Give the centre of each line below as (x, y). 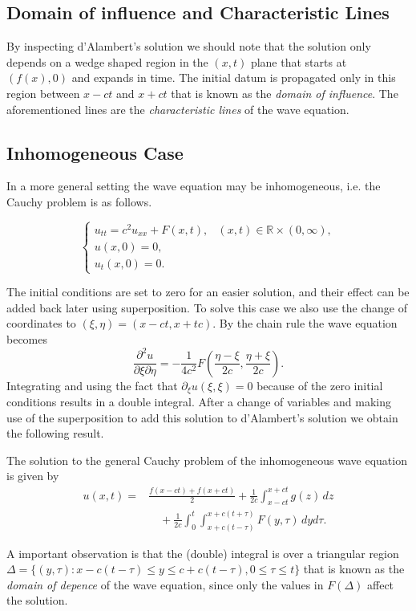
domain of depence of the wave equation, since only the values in (165, 584)
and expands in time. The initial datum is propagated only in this (234, 77)
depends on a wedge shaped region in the (107, 61)
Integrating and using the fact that (92, 385)
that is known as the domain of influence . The (285, 93)
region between (43, 93)
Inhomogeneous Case (95, 152)
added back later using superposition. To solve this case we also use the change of (207, 307)
